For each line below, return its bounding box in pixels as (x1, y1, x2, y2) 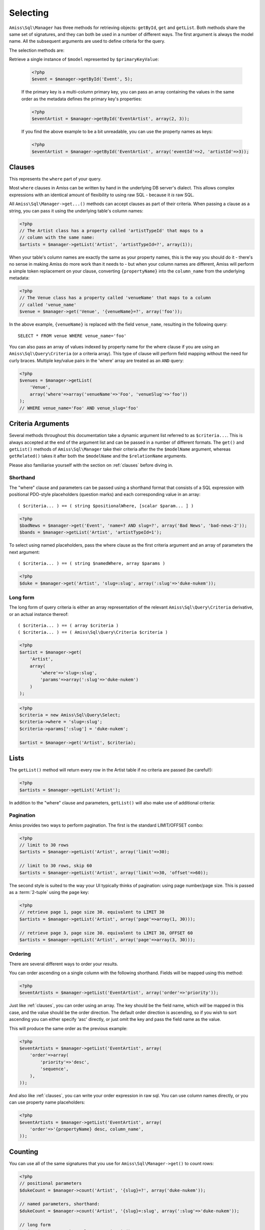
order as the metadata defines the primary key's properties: (21, 96, 142, 102)
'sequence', (40, 1066, 69, 1072)
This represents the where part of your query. (9, 176, 102, 182)
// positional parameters (19, 1181, 82, 1186)
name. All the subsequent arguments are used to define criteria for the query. (9, 38, 165, 44)
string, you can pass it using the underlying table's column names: (9, 208, 143, 214)
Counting (9, 1147, 39, 1156)
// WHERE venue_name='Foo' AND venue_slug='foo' (19, 405, 139, 411)
